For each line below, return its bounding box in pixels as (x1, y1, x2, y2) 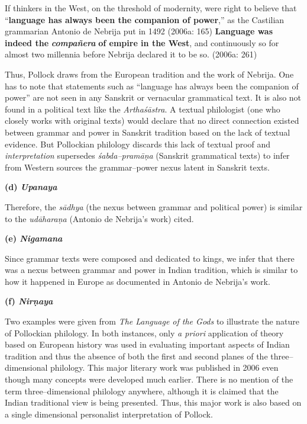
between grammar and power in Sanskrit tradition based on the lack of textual (5, 126, 290, 138)
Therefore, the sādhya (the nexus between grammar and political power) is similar (5, 200, 303, 213)
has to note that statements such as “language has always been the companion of (5, 79, 299, 92)
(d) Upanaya (5, 181, 57, 193)
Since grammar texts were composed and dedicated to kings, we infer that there (5, 252, 295, 264)
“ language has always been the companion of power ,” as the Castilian (5, 13, 285, 25)
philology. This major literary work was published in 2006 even (50, 361, 279, 374)
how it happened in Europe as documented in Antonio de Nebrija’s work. (5, 275, 270, 287)
